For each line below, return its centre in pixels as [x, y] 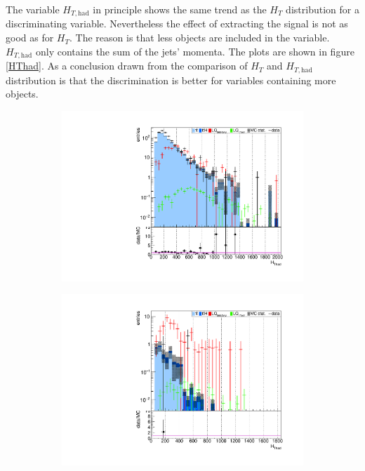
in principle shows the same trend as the [180, 9]
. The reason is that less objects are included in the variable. [200, 38]
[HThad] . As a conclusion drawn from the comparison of [127, 66]
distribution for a [323, 9]
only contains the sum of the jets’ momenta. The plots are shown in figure [195, 51]
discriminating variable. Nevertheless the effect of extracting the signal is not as [177, 24]
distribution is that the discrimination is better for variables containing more [171, 80]
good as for [30, 38]
